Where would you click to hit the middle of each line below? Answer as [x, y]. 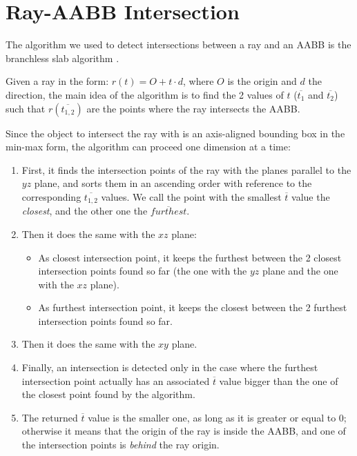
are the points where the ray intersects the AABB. [193, 108]
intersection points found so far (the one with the [143, 271]
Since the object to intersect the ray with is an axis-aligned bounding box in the [175, 133]
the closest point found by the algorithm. [108, 394]
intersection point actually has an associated [116, 380]
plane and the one [300, 271]
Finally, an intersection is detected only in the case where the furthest [170, 367]
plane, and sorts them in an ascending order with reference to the [173, 183]
